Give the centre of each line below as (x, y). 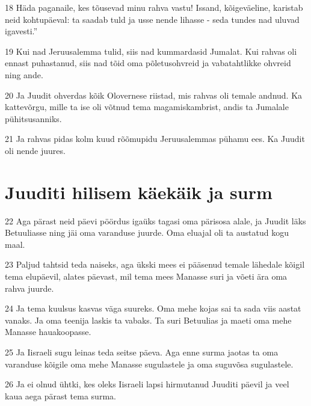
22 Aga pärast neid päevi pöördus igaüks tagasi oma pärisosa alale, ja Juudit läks (155, 220)
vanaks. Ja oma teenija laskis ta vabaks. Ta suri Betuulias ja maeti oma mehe (148, 320)
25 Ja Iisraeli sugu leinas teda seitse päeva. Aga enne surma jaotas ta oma (142, 352)
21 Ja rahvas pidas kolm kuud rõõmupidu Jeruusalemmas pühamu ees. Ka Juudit (155, 139)
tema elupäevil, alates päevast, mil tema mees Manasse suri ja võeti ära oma (146, 276)
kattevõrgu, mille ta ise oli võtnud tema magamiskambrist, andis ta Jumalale (147, 107)
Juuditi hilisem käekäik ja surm (139, 192)
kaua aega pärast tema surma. (60, 395)
